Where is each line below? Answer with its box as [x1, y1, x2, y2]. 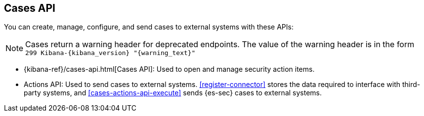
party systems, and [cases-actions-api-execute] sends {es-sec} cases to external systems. [24, 88, 322, 97]
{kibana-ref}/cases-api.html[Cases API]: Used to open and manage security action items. [24, 65, 315, 74]
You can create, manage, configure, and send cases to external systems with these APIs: [4, 23, 294, 31]
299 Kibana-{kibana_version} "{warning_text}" [25, 49, 196, 57]
